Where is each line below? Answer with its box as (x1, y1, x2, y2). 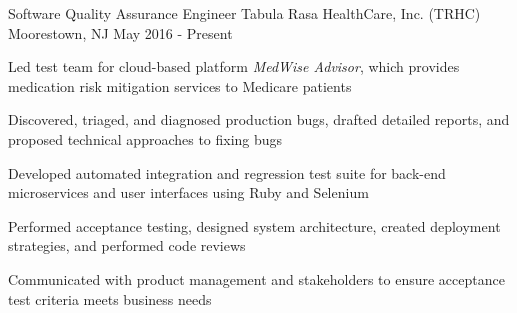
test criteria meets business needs (8, 288, 212, 309)
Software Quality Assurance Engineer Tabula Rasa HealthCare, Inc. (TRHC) (8, 3, 481, 23)
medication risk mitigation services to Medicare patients (8, 75, 352, 96)
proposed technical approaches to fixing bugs (8, 128, 283, 149)
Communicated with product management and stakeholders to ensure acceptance (8, 268, 505, 289)
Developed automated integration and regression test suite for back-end (8, 162, 446, 183)
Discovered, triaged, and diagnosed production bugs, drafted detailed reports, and (8, 109, 510, 130)
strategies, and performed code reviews (8, 235, 246, 256)
